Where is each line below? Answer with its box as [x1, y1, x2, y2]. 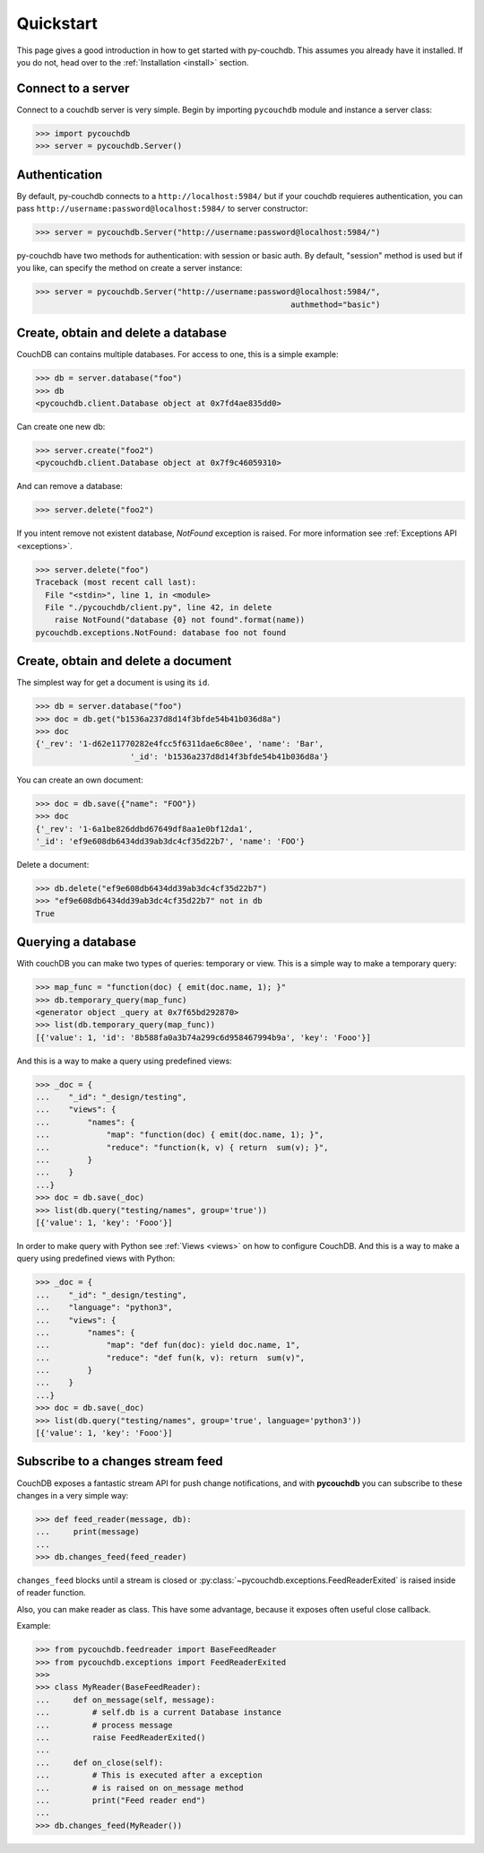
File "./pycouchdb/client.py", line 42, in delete [45, 602, 272, 612]
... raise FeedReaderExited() [35, 1732, 206, 1743]
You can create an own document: [16, 774, 143, 785]
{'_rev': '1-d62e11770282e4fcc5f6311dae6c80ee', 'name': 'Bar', [35, 739, 324, 749]
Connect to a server [16, 81, 130, 96]
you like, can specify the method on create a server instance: [16, 263, 243, 274]
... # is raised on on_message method [35, 1782, 244, 1793]
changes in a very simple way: [16, 1490, 129, 1500]
